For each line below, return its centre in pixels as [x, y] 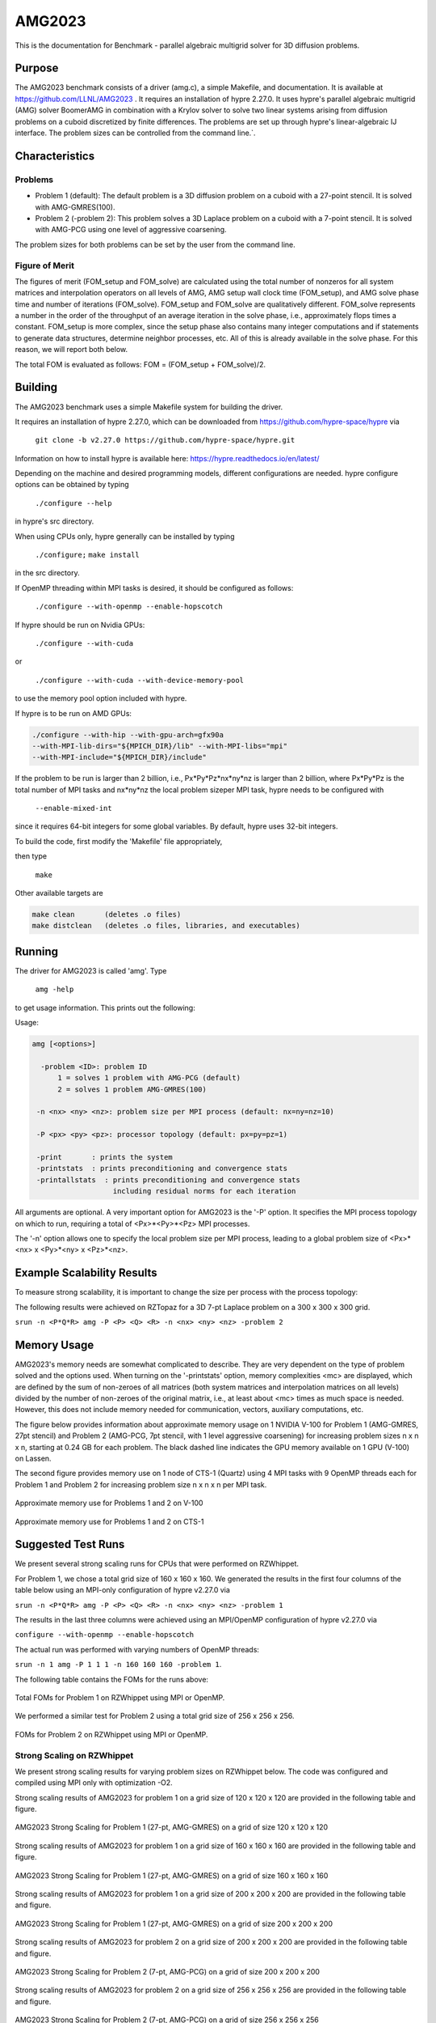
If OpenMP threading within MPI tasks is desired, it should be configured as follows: [154, 587]
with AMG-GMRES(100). [75, 207]
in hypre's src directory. [55, 521]
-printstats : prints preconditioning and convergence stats [162, 1168]
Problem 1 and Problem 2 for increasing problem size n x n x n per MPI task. [141, 1484]
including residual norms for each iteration [204, 1191]
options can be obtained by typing [72, 485]
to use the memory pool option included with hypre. [101, 698]
